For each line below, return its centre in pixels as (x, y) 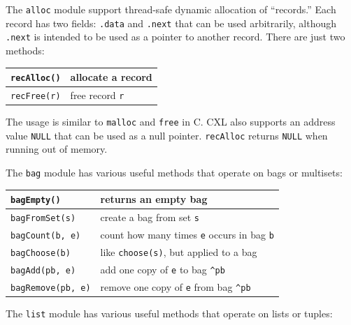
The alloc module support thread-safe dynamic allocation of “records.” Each (171, 9)
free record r (97, 95)
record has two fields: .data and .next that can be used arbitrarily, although (171, 23)
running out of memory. (57, 149)
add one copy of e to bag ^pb (163, 269)
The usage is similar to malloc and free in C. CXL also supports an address (171, 122)
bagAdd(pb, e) (43, 270)
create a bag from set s (150, 217)
